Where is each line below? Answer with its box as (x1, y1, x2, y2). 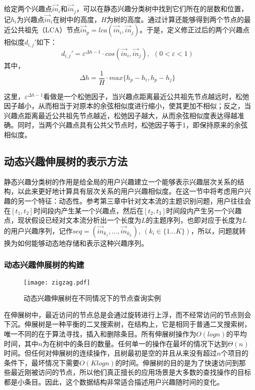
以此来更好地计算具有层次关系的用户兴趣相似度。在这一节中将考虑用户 (17, 186, 244, 196)
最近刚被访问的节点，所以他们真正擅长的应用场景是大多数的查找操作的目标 (10, 367, 251, 377)
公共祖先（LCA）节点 (10, 25, 80, 35)
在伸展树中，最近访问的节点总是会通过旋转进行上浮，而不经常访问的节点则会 (4, 309, 251, 319)
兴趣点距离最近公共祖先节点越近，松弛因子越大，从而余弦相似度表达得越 (4, 110, 237, 120)
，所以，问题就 (191, 225, 239, 235)
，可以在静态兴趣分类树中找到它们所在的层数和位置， (76, 3, 248, 14)
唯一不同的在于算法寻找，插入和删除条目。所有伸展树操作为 (4, 328, 196, 338)
